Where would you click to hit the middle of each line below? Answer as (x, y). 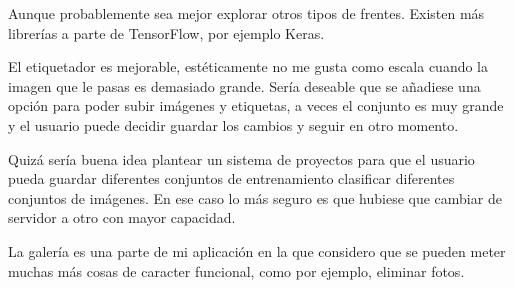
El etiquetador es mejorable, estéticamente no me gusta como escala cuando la (248, 66)
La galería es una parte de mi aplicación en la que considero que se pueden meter (257, 250)
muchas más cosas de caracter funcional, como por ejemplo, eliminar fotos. (236, 270)
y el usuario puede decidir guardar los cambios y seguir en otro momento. (233, 124)
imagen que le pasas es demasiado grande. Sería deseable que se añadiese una (244, 85)
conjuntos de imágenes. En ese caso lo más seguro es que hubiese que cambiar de (255, 197)
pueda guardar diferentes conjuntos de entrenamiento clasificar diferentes (231, 178)
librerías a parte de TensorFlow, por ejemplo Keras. (166, 32)
